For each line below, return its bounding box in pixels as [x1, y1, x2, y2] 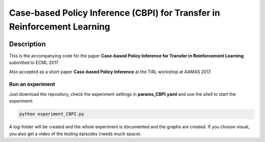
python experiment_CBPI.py [19, 111, 84, 117]
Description [9, 40, 46, 48]
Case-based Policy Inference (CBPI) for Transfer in [9, 7, 220, 18]
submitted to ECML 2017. [9, 59, 59, 66]
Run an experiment [9, 81, 55, 88]
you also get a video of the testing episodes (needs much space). [9, 131, 142, 137]
